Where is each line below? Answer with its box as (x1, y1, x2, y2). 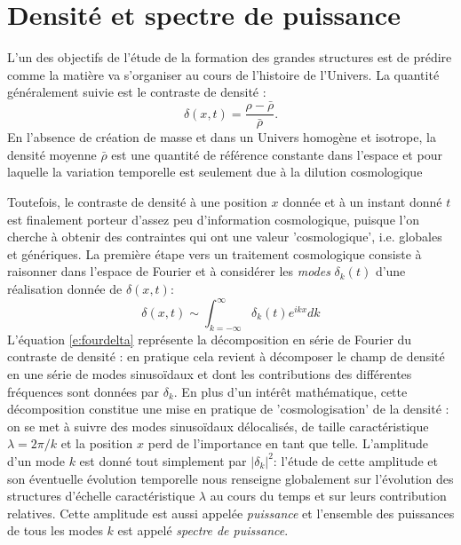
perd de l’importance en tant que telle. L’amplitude (147, 434, 429, 453)
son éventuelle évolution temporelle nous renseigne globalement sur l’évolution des (7, 469, 454, 487)
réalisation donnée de (7, 279, 123, 297)
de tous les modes (7, 521, 103, 540)
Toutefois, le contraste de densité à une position (7, 192, 267, 210)
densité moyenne (7, 145, 97, 163)
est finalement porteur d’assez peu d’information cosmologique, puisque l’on (7, 209, 420, 228)
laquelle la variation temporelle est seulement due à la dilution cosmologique (7, 162, 423, 181)
